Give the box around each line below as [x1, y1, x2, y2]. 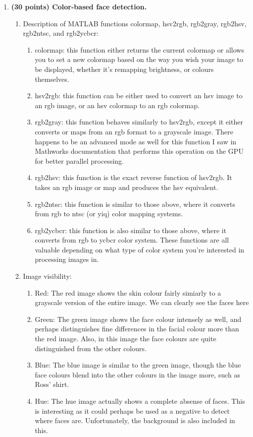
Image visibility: [23, 271, 72, 281]
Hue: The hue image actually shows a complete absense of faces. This [35, 396, 245, 406]
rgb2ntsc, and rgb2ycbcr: [23, 28, 99, 38]
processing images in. [35, 254, 99, 264]
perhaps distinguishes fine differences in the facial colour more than [35, 323, 239, 334]
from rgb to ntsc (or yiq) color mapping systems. [35, 208, 183, 219]
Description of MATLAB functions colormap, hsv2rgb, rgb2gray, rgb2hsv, [23, 18, 247, 28]
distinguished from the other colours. [35, 343, 147, 353]
